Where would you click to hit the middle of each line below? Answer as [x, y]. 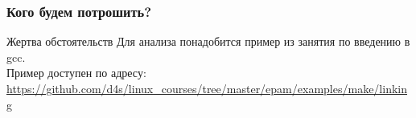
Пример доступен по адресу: [76, 73]
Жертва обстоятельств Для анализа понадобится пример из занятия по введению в [208, 41]
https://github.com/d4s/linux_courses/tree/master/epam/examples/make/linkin [207, 88]
